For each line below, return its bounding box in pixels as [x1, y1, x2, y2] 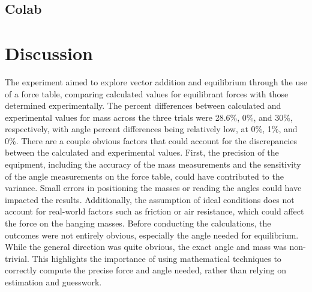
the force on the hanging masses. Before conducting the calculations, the [5, 217, 271, 230]
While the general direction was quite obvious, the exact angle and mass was [5, 240, 287, 253]
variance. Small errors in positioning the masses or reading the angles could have [5, 181, 302, 194]
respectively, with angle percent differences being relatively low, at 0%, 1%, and [5, 123, 298, 135]
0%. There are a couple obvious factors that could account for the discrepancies [5, 134, 297, 147]
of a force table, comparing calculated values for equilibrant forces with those [5, 87, 289, 100]
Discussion [5, 40, 93, 65]
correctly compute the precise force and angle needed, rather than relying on [5, 264, 286, 276]
